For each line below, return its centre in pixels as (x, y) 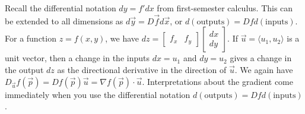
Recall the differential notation (61, 8)
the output (24, 69)
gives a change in (261, 58)
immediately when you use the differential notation (98, 94)
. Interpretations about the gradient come (217, 81)
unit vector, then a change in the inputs (77, 58)
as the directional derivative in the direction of (142, 69)
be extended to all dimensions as (64, 20)
